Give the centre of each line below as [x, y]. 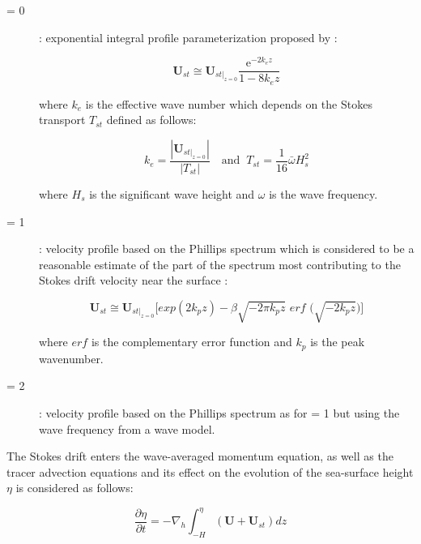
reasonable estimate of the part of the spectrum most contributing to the [220, 264]
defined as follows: [151, 120]
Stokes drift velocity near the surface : [134, 280]
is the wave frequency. [323, 194]
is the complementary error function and [191, 342]
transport [62, 120]
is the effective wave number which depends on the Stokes [229, 103]
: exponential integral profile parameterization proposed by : [188, 37]
